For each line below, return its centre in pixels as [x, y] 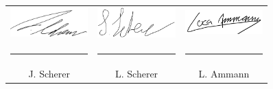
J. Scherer [49, 74]
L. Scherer [137, 74]
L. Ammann [224, 74]
